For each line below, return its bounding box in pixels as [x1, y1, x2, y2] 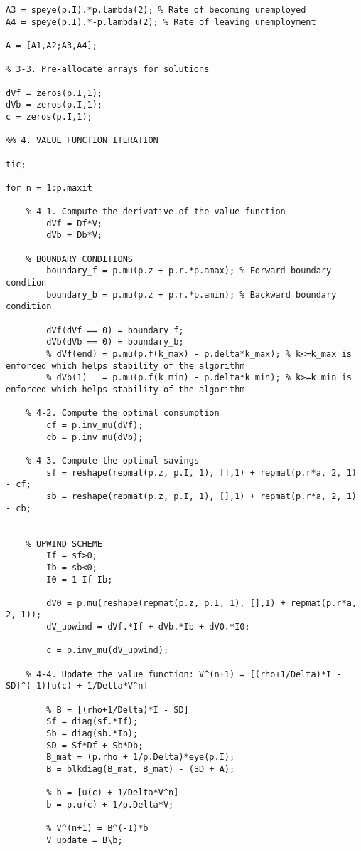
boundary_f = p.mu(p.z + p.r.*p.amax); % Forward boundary [46, 266, 332, 276]
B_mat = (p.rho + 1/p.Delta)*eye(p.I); [46, 752, 235, 763]
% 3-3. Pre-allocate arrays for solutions [6, 64, 210, 75]
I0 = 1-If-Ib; [46, 574, 113, 585]
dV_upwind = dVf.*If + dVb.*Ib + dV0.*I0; [46, 622, 250, 632]
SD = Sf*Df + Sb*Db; [46, 740, 144, 751]
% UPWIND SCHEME [26, 538, 103, 549]
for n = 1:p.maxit [6, 182, 92, 193]
